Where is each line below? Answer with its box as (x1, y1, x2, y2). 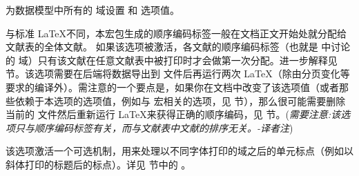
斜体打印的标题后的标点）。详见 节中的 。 (6, 157, 191, 171)
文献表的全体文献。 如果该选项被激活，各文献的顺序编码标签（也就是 (6, 39, 318, 54)
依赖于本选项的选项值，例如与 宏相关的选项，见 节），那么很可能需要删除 (14, 93, 346, 108)
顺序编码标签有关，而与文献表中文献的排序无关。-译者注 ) (34, 120, 293, 135)
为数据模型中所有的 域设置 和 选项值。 (6, 3, 179, 17)
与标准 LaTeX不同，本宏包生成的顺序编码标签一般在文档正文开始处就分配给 (6, 26, 347, 40)
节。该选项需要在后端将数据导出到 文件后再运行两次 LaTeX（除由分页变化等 (6, 66, 350, 81)
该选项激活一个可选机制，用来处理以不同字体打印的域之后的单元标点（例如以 (6, 144, 353, 158)
